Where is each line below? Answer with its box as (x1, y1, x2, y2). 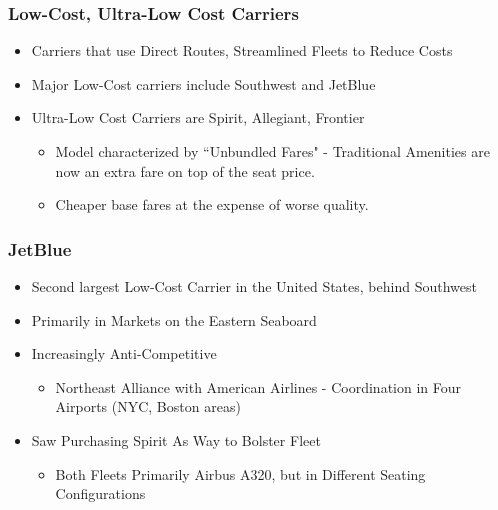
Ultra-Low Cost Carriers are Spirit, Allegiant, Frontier (31, 107, 365, 128)
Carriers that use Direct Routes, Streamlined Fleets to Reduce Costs (31, 40, 453, 61)
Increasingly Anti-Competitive (31, 343, 217, 364)
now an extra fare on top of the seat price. (55, 160, 315, 181)
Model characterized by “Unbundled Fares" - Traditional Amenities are (55, 141, 490, 161)
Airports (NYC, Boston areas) (55, 396, 241, 417)
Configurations (55, 483, 146, 504)
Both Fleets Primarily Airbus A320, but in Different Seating (55, 463, 426, 484)
